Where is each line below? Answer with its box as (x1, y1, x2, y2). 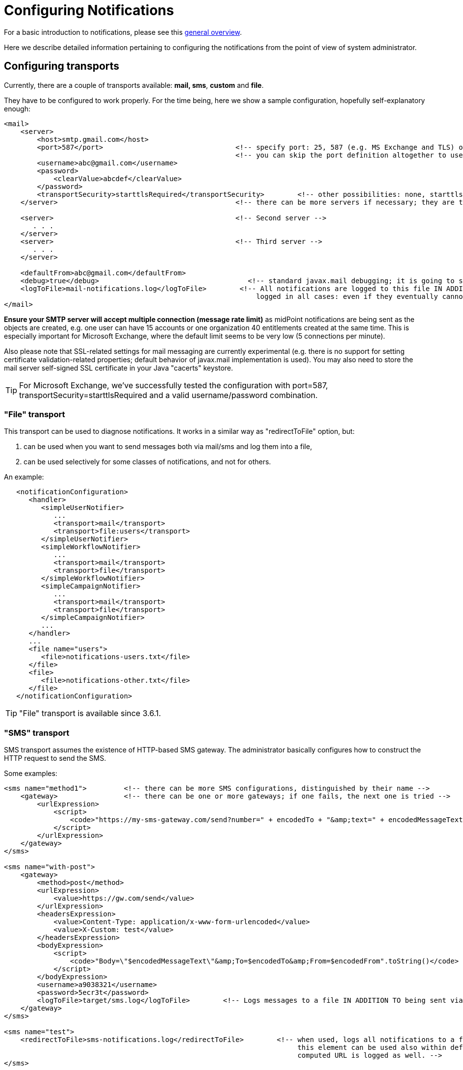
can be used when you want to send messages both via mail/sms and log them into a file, (24, 442, 312, 451)
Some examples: (4, 769, 57, 778)
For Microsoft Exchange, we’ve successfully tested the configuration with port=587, (19, 380, 328, 390)
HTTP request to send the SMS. (4, 754, 106, 763)
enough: (4, 104, 31, 113)
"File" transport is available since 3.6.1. (19, 708, 161, 719)
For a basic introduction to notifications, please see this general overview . (4, 27, 242, 36)
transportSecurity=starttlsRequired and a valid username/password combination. (19, 390, 318, 400)
